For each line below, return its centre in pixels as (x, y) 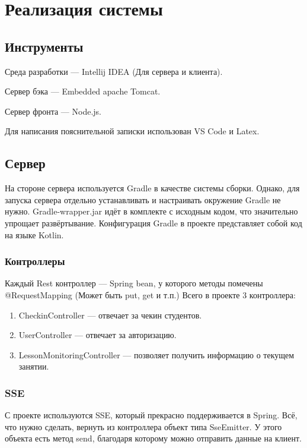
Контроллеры (35, 261)
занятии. (34, 366)
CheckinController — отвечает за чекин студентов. (110, 315)
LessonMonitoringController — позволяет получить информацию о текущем (156, 354)
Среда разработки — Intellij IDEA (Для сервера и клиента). (114, 71)
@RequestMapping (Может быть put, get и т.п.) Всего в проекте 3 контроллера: (150, 294)
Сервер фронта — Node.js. (53, 111)
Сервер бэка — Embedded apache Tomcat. (83, 91)
